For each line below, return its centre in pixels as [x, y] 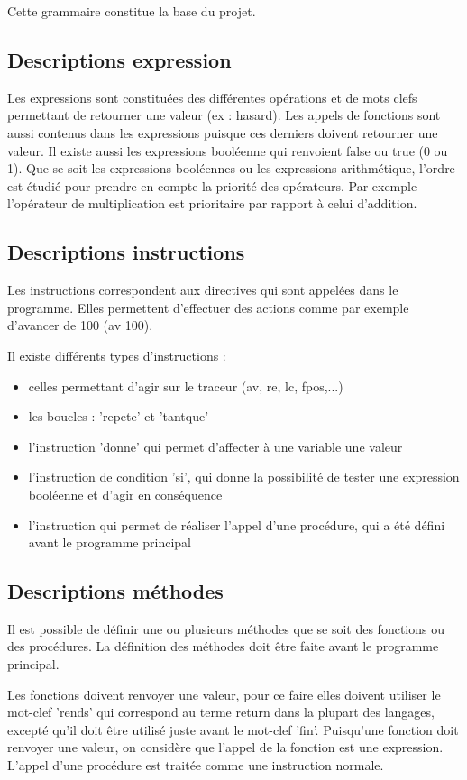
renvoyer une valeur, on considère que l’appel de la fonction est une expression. [225, 747]
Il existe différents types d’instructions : [117, 355]
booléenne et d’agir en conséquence [125, 494]
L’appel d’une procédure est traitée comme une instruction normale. [196, 765]
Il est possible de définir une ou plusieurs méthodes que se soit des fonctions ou [226, 628]
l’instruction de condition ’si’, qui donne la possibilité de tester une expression [244, 477]
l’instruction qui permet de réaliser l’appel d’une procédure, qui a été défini [237, 524]
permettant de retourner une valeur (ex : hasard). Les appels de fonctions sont [224, 115]
